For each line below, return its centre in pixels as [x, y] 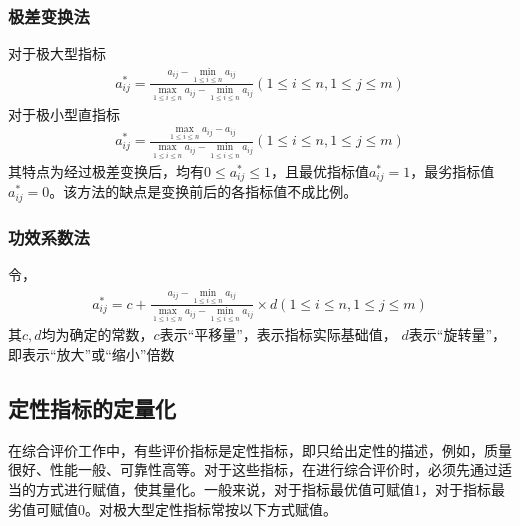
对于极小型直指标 [64, 113]
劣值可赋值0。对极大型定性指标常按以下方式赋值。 [172, 508]
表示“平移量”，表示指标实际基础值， [278, 334]
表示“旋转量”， [457, 334]
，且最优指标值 [319, 170]
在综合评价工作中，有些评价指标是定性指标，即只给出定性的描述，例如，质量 [260, 449]
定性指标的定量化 [92, 408]
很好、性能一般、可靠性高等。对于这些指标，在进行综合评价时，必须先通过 [253, 469]
